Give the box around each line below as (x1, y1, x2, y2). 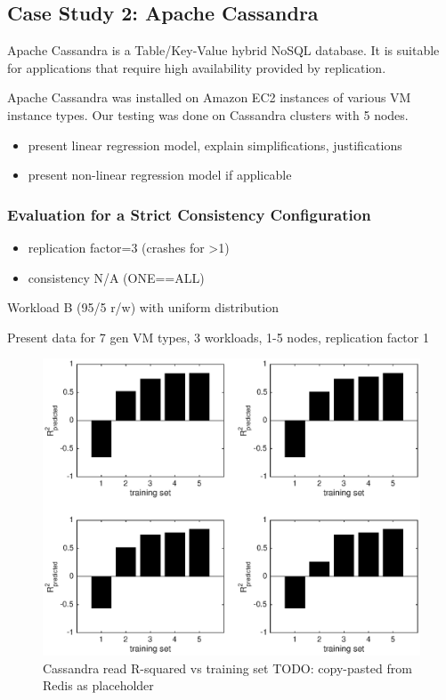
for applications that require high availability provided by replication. (7, 58, 386, 76)
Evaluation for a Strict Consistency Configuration (7, 203, 371, 225)
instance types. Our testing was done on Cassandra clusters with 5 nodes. (7, 105, 409, 124)
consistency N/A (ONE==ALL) (28, 268, 205, 286)
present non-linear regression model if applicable (28, 165, 292, 184)
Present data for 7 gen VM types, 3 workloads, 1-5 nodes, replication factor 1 (7, 327, 429, 346)
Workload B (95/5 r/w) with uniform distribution (7, 298, 279, 317)
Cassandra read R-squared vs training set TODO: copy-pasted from (43, 658, 412, 677)
